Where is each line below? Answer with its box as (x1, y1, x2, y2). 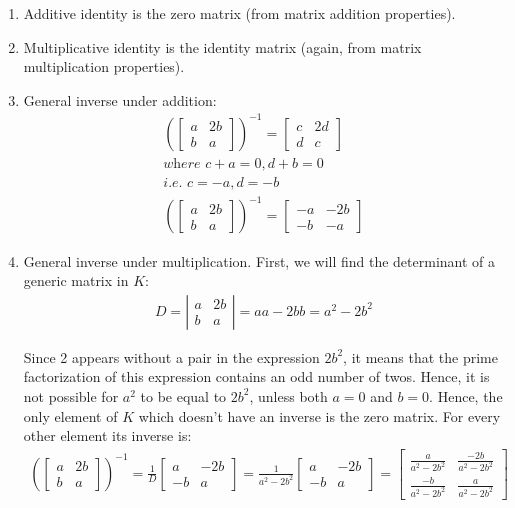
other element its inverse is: (23, 425, 192, 446)
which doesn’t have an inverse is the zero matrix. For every (138, 405, 501, 426)
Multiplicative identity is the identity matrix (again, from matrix (23, 36, 422, 57)
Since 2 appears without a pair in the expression (23, 346, 320, 367)
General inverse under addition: (23, 89, 217, 110)
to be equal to (140, 385, 227, 406)
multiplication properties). (23, 56, 185, 77)
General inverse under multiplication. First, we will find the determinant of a (23, 250, 496, 271)
